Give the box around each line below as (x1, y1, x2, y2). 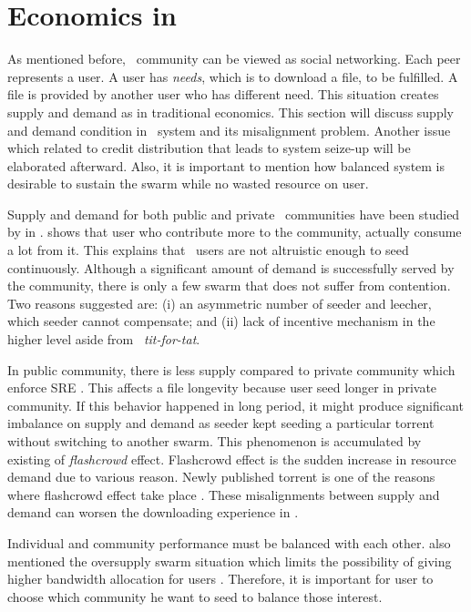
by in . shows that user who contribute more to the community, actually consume (7, 222, 462, 241)
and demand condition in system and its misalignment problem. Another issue (7, 120, 451, 139)
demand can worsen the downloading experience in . (7, 503, 299, 522)
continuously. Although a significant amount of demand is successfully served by (7, 258, 455, 277)
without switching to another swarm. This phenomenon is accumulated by (7, 432, 422, 450)
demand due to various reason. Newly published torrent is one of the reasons (7, 467, 435, 486)
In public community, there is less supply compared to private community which (7, 360, 456, 379)
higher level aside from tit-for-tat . (7, 330, 200, 349)
